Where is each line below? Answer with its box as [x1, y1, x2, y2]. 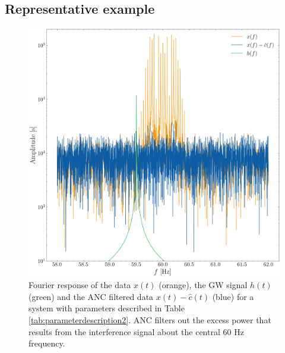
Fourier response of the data [28, 279, 131, 291]
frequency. [28, 337, 65, 349]
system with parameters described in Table [28, 302, 185, 314]
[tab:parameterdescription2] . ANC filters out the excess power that [28, 313, 271, 326]
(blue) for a [212, 290, 254, 302]
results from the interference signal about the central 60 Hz [28, 325, 244, 338]
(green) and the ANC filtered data [28, 290, 154, 302]
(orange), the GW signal [159, 279, 248, 291]
